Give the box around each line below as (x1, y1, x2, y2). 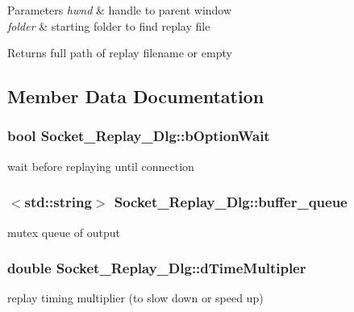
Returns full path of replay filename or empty (7, 44, 232, 61)
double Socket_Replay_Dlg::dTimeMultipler (7, 258, 306, 278)
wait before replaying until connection (7, 157, 194, 174)
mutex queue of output (7, 223, 121, 240)
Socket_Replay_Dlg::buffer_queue (114, 192, 348, 212)
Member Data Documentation (7, 84, 264, 109)
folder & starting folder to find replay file (7, 17, 210, 34)
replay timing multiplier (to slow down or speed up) (7, 289, 264, 306)
